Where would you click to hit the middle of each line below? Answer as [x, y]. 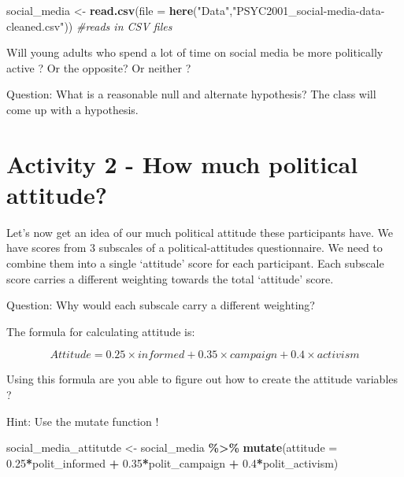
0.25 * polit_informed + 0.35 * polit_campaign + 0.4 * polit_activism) [172, 462]
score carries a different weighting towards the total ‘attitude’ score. [170, 278]
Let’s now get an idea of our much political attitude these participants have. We [200, 232]
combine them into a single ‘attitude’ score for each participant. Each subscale [195, 263]
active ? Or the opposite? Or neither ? [99, 67]
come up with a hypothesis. [72, 109]
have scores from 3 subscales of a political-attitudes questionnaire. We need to [195, 248]
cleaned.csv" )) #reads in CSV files [89, 26]
